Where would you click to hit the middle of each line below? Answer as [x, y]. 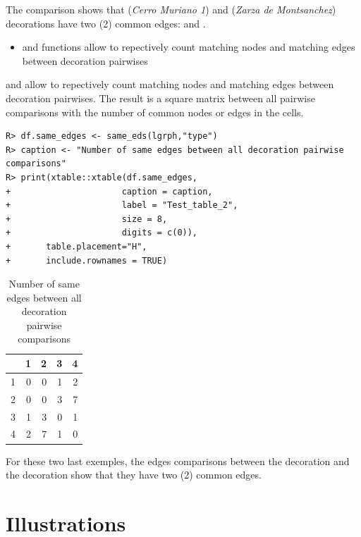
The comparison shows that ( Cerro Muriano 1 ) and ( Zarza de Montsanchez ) [171, 9]
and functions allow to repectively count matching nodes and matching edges [189, 47]
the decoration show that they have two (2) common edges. [134, 475]
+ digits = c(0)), [102, 233]
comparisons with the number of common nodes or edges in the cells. [155, 112]
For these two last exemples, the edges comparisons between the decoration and [178, 461]
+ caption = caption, [109, 191]
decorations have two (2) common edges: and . [106, 23]
